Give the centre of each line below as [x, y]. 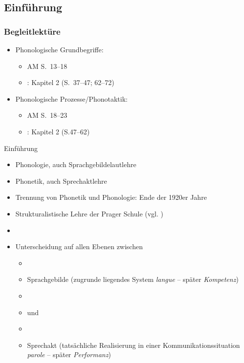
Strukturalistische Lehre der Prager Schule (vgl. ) [89, 213]
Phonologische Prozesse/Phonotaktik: [71, 98]
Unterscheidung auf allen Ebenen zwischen [79, 246]
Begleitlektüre [32, 31]
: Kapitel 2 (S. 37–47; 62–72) [71, 82]
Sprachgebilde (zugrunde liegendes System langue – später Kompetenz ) [133, 279]
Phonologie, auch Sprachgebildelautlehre [76, 164]
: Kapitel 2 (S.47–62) [58, 131]
